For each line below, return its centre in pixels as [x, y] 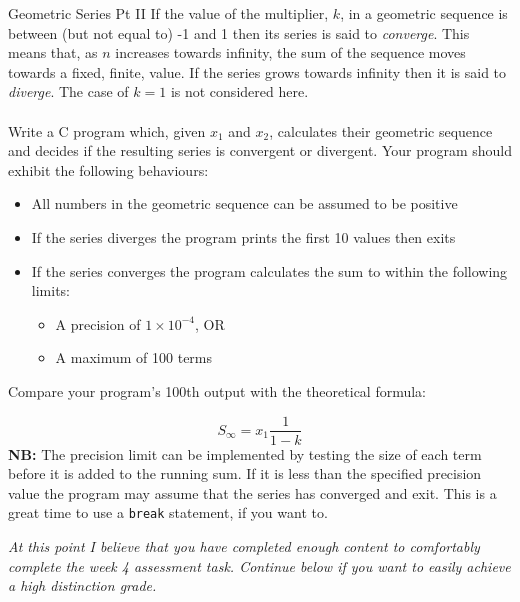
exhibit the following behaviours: [108, 169]
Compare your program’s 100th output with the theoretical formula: [217, 390]
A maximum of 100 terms [134, 357]
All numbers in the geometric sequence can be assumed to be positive [244, 203]
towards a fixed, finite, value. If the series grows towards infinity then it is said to [257, 71]
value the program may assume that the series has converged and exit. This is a [252, 492]
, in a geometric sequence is [424, 13]
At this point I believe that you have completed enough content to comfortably [244, 546]
